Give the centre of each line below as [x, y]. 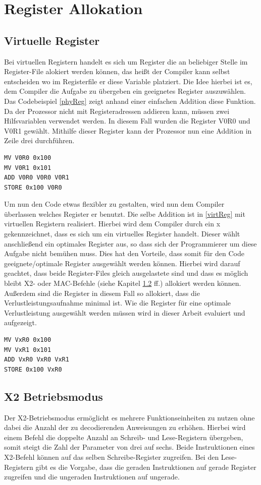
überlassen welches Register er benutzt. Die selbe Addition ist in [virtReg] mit [125, 214]
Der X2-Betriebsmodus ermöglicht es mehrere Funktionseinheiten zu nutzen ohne [129, 417]
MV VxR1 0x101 [28, 350]
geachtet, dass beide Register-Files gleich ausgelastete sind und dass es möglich [126, 273]
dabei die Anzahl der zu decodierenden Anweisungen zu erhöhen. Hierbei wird [125, 427]
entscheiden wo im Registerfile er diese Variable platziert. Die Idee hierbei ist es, [128, 81]
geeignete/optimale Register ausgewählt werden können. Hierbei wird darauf [122, 263]
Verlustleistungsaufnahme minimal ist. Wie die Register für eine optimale [118, 303]
